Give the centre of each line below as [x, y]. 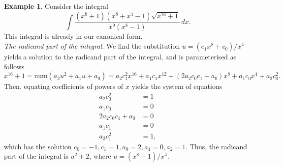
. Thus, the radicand [216, 146]
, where [100, 156]
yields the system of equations [177, 86]
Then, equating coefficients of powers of [64, 86]
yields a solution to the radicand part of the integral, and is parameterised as [120, 57]
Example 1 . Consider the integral [56, 6]
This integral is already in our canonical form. [73, 36]
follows [14, 66]
